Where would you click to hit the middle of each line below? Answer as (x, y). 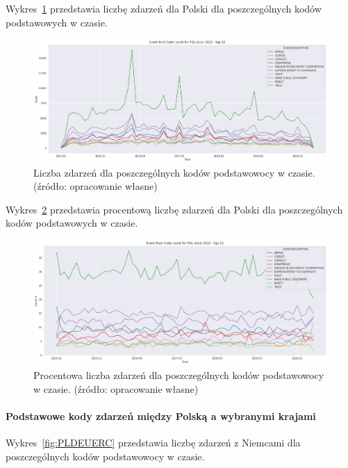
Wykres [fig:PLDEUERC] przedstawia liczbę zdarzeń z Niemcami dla (153, 443)
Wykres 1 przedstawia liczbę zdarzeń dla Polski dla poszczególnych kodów (164, 8)
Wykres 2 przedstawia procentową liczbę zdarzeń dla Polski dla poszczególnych (174, 209)
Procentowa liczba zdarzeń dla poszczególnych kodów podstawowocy (179, 375)
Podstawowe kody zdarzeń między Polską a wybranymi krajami (161, 415)
